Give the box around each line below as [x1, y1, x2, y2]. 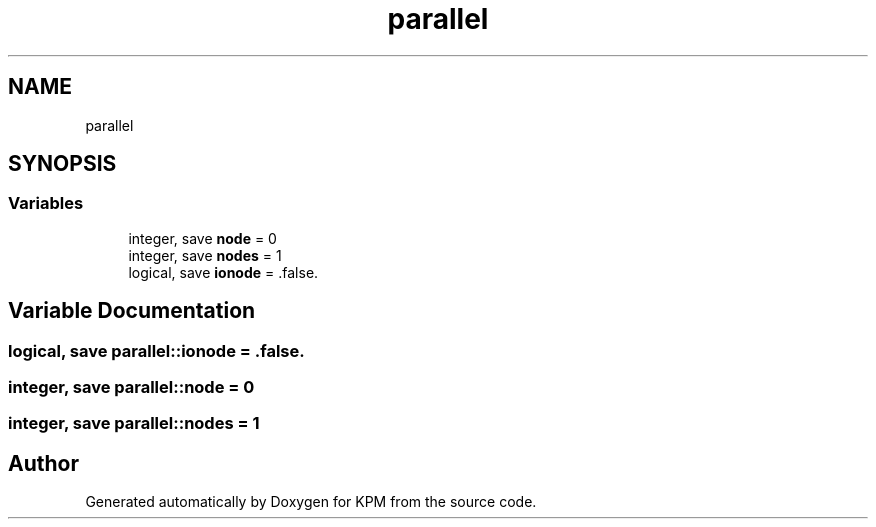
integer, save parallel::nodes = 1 [8, 413, 260, 434]
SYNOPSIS [8, 151, 117, 177]
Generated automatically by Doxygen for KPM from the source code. [85, 493, 537, 511]
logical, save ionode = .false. [128, 263, 319, 281]
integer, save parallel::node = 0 [8, 377, 255, 398]
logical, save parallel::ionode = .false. [8, 340, 305, 361]
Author [8, 450, 79, 476]
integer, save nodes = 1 [128, 246, 282, 264]
